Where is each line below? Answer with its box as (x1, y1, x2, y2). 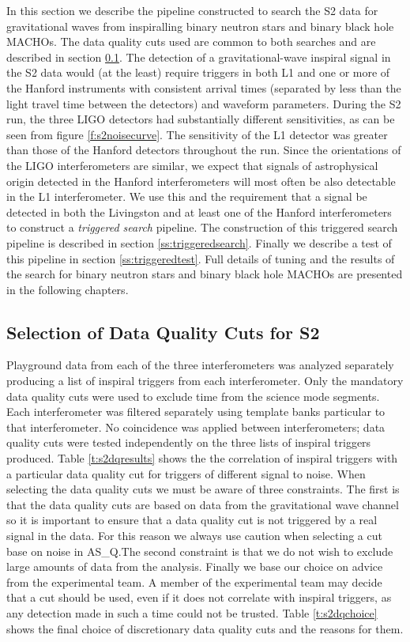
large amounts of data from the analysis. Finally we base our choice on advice (6, 558, 383, 575)
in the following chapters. (6, 281, 129, 297)
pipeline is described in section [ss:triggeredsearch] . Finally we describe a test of (6, 234, 392, 251)
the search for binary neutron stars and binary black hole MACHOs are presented (6, 266, 403, 282)
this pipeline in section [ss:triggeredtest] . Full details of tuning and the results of (6, 250, 395, 266)
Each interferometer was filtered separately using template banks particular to (6, 403, 386, 420)
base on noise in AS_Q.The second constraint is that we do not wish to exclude (6, 542, 393, 559)
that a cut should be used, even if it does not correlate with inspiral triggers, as (6, 589, 392, 606)
